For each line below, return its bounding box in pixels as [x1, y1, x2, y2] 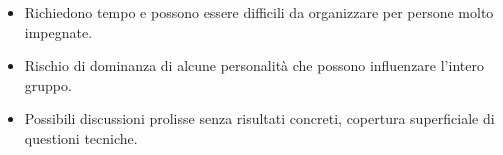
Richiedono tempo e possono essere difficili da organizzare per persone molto [24, 2, 494, 22]
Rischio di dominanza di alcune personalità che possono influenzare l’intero [24, 55, 484, 76]
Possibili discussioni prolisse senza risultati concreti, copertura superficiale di [24, 108, 495, 129]
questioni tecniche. [24, 127, 138, 148]
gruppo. [24, 74, 72, 95]
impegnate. [24, 21, 93, 42]
